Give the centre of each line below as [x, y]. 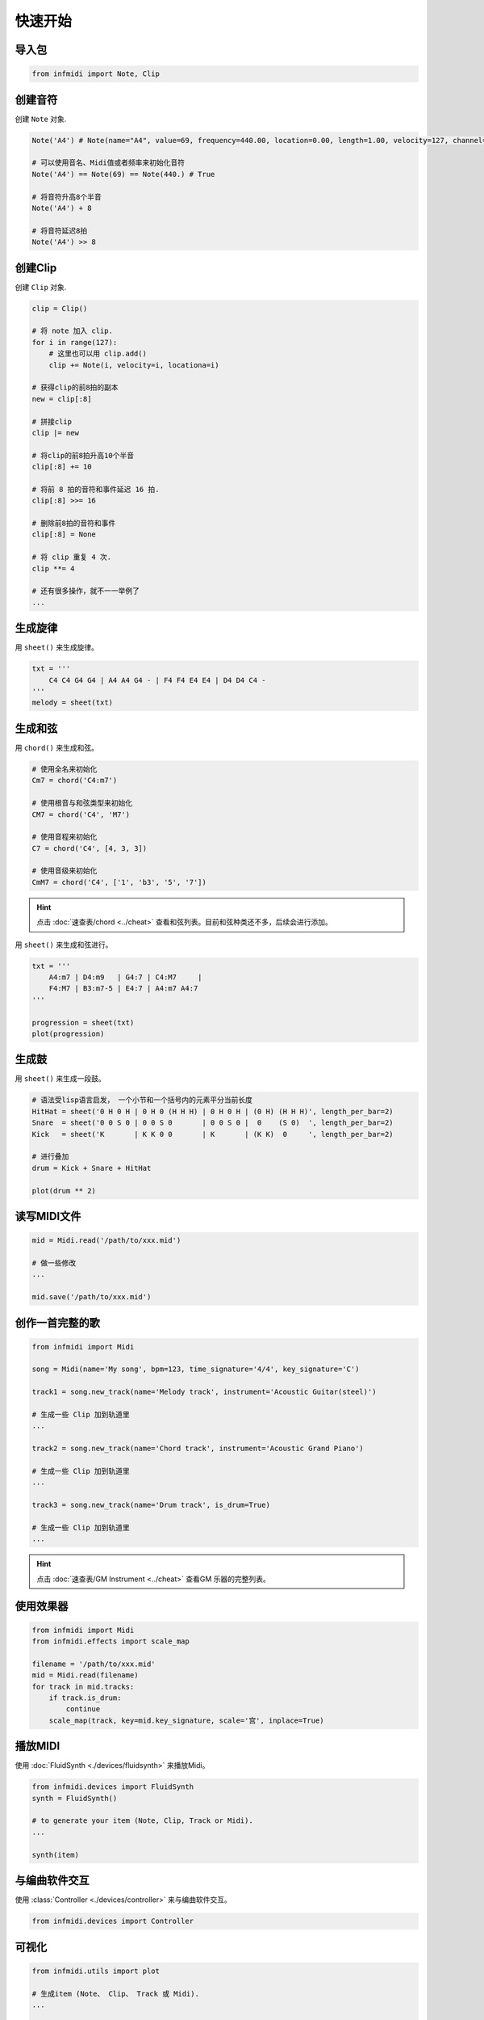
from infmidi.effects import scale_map [111, 1641]
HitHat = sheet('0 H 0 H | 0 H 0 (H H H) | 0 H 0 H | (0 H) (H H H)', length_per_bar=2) [213, 1111]
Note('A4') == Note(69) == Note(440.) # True [123, 174]
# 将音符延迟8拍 [60, 231]
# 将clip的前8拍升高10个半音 [83, 455]
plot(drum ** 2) [64, 1191]
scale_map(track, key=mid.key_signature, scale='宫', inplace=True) [186, 1720]
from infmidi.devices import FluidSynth [113, 1787]
